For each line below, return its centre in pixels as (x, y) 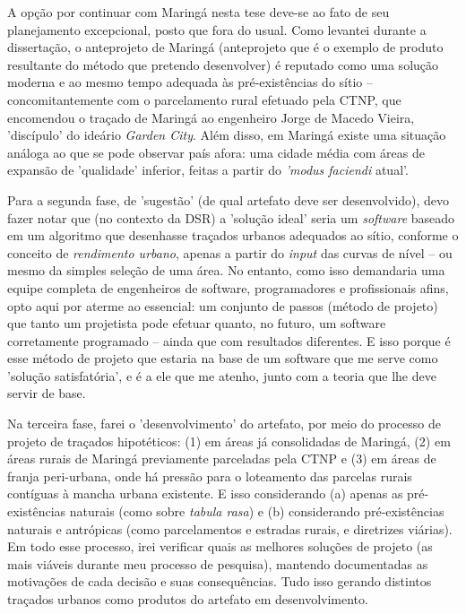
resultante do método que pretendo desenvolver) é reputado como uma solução (223, 64)
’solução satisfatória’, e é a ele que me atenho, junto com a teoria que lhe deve (222, 375)
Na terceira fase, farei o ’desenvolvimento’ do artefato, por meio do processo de (224, 424)
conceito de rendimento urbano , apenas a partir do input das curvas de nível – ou (230, 252)
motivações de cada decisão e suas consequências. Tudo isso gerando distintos (220, 581)
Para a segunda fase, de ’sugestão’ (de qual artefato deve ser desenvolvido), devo (229, 199)
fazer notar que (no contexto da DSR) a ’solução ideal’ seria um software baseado (231, 217)
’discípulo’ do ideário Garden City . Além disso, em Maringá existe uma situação (227, 135)
